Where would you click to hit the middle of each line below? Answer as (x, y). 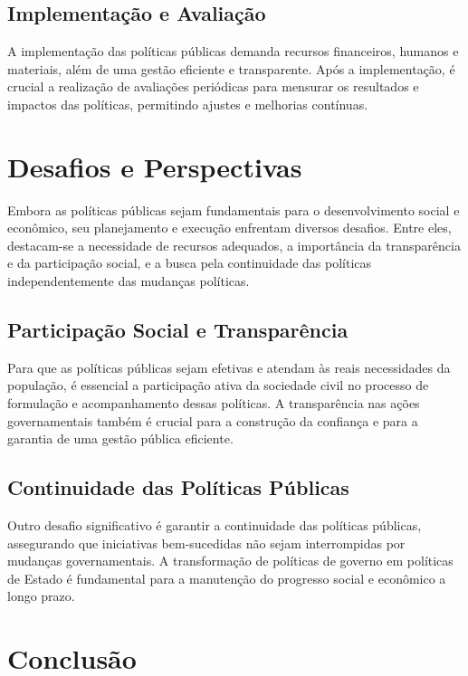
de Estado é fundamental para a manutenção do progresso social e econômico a (227, 578)
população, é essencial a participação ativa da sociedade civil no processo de (218, 385)
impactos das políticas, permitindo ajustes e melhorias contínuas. (188, 104)
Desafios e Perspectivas (155, 166)
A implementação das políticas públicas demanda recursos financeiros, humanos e (233, 51)
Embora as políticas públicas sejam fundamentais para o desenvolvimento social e (234, 209)
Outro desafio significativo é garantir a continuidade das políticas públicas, (215, 525)
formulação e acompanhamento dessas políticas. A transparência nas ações (214, 403)
